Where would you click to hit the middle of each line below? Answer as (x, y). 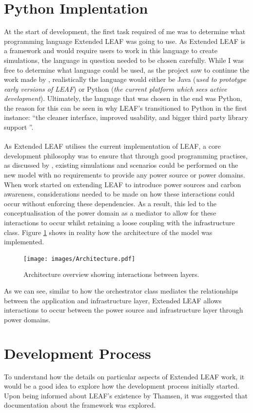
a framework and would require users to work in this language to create (111, 50)
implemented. (24, 242)
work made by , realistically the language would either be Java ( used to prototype (125, 79)
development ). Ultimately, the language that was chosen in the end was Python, (123, 98)
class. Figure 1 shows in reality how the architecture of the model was (108, 232)
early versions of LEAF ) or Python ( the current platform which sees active (116, 88)
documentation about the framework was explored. (80, 405)
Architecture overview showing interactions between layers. (111, 274)
